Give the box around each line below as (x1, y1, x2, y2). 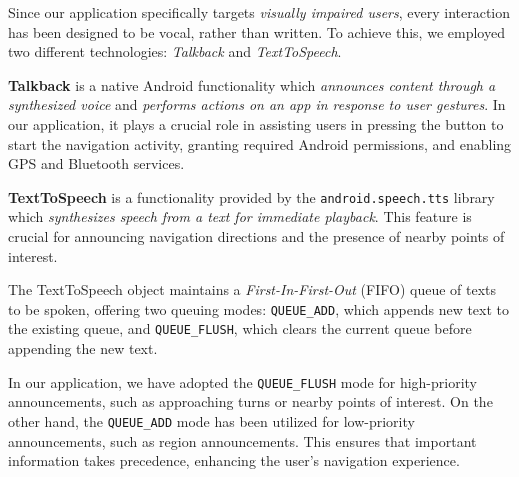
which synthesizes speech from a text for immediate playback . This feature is (8, 206, 472, 227)
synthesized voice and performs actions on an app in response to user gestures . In (8, 94, 506, 115)
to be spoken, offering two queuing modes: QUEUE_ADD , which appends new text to (8, 298, 510, 319)
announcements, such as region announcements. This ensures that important (8, 430, 477, 451)
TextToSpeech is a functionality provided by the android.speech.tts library (8, 186, 495, 207)
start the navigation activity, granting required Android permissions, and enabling (8, 133, 512, 154)
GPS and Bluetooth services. (8, 153, 185, 174)
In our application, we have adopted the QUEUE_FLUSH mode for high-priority (8, 371, 478, 392)
